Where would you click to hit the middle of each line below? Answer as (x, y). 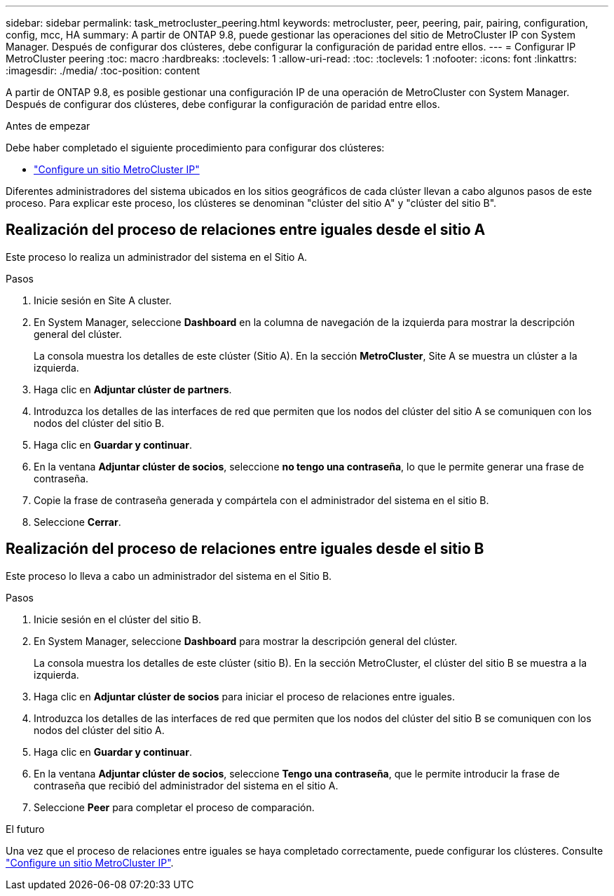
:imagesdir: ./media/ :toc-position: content (103, 70)
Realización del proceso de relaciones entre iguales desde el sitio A (246, 230)
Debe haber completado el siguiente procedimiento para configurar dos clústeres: (195, 148)
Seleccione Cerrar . (77, 522)
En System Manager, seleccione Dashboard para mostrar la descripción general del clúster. (246, 641)
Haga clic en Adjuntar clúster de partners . (133, 389)
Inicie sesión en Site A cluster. (103, 300)
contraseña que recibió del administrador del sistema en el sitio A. (186, 785)
